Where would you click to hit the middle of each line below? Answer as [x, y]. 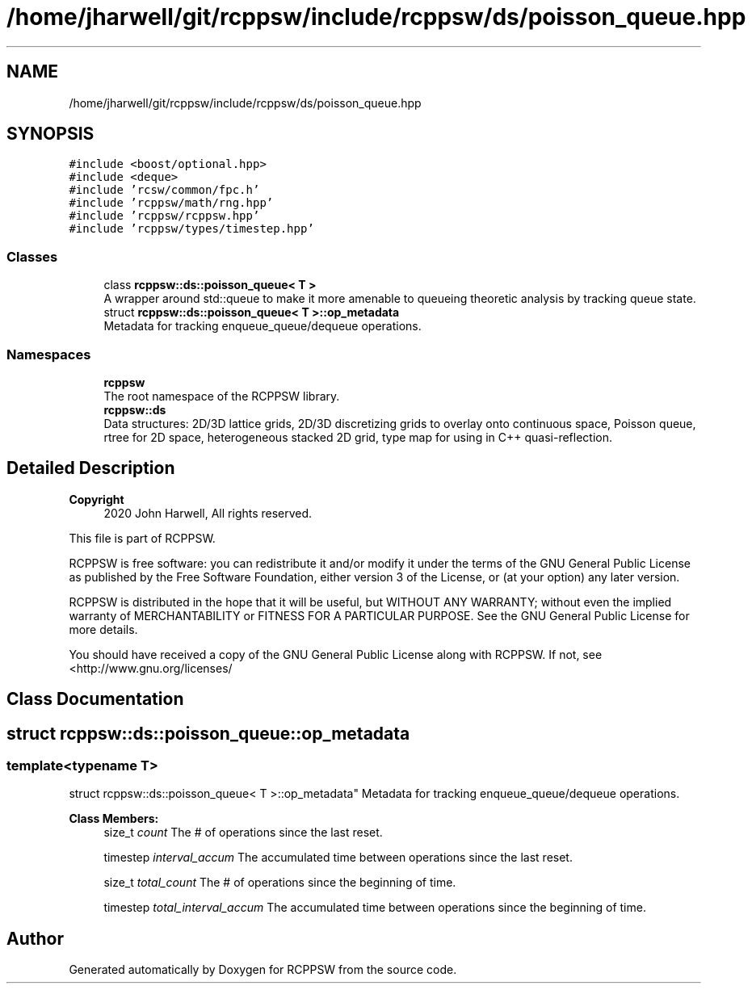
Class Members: [114, 819]
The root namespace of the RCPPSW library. [222, 396]
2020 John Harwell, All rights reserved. [208, 513]
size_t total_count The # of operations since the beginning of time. [280, 883]
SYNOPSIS [50, 134]
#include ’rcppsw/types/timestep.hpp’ [191, 229]
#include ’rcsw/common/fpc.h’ [164, 190]
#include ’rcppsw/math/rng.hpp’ [171, 203]
